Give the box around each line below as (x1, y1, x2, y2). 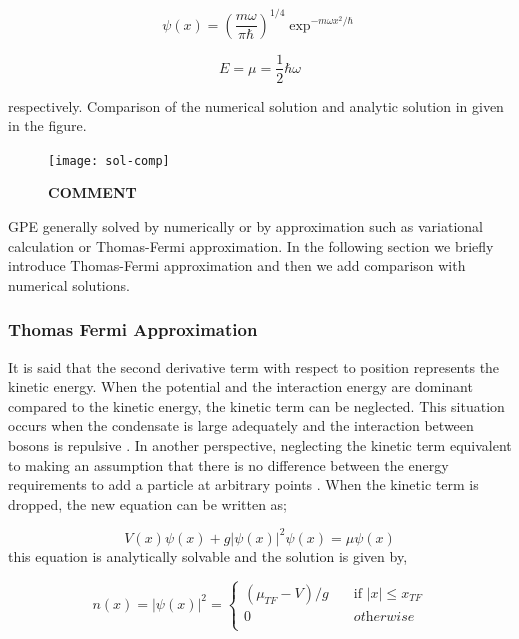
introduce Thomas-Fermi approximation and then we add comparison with (8, 255, 466, 276)
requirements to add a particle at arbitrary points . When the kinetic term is (8, 474, 479, 495)
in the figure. (8, 115, 87, 136)
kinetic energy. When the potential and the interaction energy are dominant (8, 376, 473, 397)
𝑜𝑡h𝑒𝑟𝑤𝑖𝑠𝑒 (353, 609, 415, 624)
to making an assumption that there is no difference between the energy (8, 454, 449, 475)
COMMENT (48, 182, 137, 203)
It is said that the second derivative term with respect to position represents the (8, 356, 500, 377)
